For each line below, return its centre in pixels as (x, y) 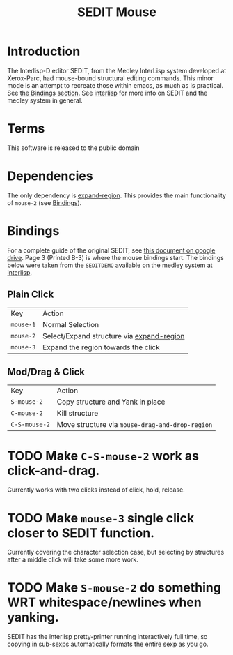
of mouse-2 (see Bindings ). (45, 202)
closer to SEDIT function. (81, 533)
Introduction (44, 51)
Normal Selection (71, 324)
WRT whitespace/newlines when (104, 602)
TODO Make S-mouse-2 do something (114, 588)
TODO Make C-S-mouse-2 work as (103, 456)
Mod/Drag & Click (46, 371)
